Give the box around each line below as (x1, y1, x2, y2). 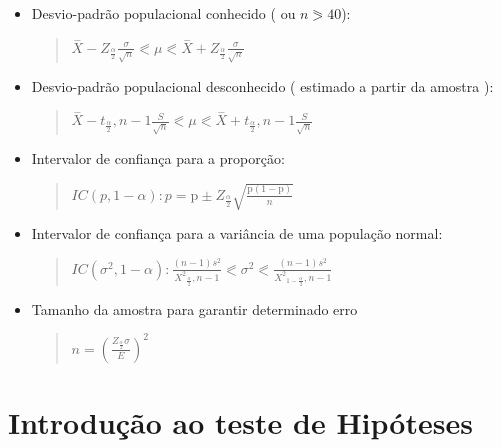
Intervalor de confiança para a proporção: (31, 148, 285, 169)
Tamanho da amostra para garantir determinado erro (31, 298, 358, 319)
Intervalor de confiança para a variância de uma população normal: (31, 223, 443, 244)
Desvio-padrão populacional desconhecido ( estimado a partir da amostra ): (31, 75, 494, 96)
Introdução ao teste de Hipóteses (8, 401, 473, 442)
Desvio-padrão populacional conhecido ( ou (31, 3, 296, 23)
